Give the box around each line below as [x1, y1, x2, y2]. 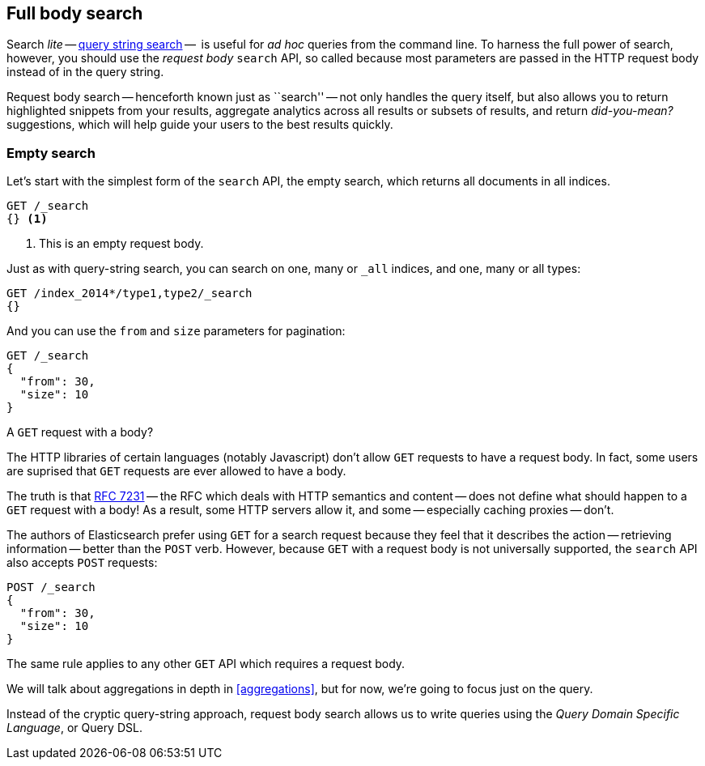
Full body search [6, 3, 143, 23]
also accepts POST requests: [6, 555, 158, 570]
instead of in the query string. [6, 65, 164, 79]
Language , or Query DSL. [6, 721, 142, 735]
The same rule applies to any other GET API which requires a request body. [6, 657, 406, 671]
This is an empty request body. [39, 236, 204, 251]
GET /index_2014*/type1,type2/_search [6, 287, 253, 300]
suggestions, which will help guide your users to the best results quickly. [6, 117, 393, 132]
